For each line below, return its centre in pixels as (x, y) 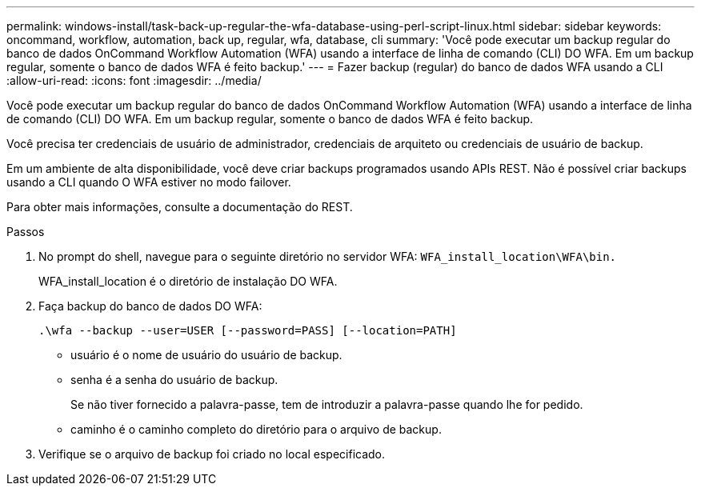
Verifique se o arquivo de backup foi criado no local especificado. (212, 454)
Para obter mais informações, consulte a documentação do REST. (180, 207)
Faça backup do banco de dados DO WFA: (150, 306)
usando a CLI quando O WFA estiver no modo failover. (149, 182)
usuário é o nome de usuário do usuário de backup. (206, 355)
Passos (26, 232)
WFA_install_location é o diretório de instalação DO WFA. (188, 281)
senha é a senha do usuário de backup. (174, 380)
